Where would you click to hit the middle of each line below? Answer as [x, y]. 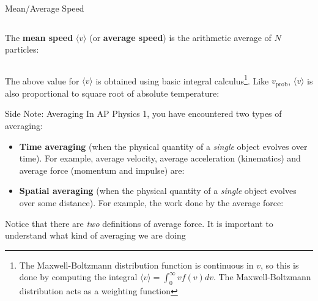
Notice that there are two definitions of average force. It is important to [139, 223]
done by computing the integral [78, 277]
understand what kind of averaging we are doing [95, 235]
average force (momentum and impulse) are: [102, 170]
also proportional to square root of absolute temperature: [112, 93]
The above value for [42, 80]
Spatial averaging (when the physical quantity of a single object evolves [158, 191]
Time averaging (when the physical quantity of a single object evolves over [163, 146]
